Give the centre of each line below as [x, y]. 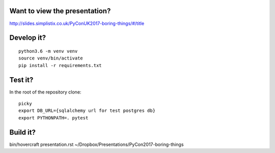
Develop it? [28, 38]
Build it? [22, 132]
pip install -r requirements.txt [60, 65]
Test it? [21, 80]
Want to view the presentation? [60, 11]
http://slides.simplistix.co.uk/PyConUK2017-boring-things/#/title [77, 23]
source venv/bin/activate [51, 58]
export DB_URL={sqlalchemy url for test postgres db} [87, 111]
